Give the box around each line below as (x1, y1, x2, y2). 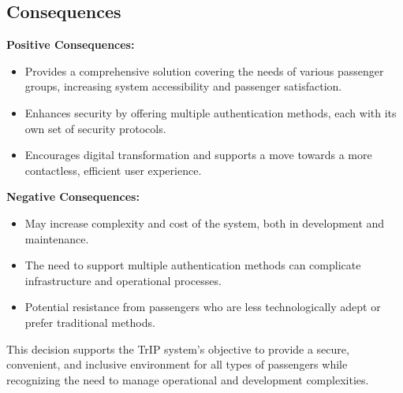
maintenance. (24, 230, 89, 247)
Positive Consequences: (6, 36, 135, 53)
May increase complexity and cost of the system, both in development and (24, 214, 385, 231)
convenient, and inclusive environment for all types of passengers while (6, 356, 348, 373)
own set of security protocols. (24, 120, 166, 136)
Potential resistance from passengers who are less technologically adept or (24, 298, 381, 315)
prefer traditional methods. (24, 313, 155, 330)
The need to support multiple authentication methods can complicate (24, 257, 361, 273)
